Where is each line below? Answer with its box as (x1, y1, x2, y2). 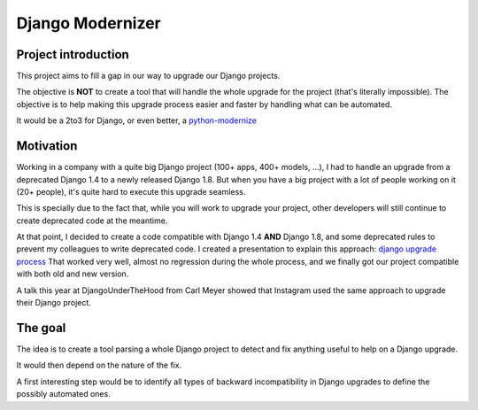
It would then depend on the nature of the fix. (16, 360, 182, 371)
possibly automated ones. (16, 389, 111, 399)
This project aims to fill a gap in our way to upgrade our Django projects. (16, 71, 281, 81)
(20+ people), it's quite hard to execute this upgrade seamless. (16, 186, 246, 197)
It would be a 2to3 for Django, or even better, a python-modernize (16, 115, 257, 126)
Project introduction (16, 47, 130, 62)
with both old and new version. (16, 268, 129, 279)
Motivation (16, 138, 78, 154)
